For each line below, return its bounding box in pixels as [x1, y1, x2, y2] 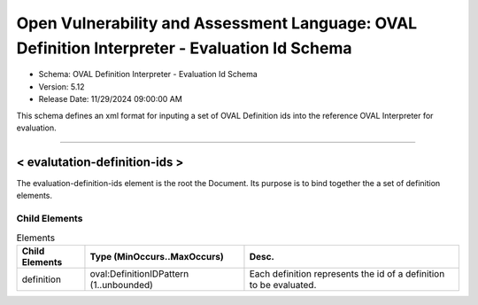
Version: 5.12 [38, 81, 85, 92]
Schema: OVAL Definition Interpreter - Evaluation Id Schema [38, 69, 258, 80]
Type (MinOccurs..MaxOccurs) [89, 250, 225, 262]
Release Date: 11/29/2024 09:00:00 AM [38, 94, 183, 105]
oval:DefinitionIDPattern [89, 267, 189, 279]
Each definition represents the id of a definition [249, 267, 445, 279]
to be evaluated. [249, 278, 317, 291]
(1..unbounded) [89, 278, 154, 291]
